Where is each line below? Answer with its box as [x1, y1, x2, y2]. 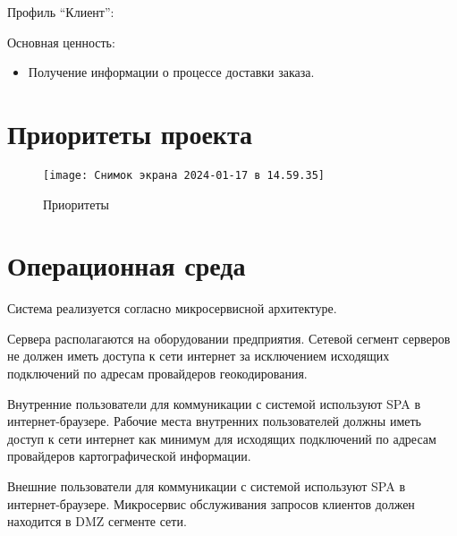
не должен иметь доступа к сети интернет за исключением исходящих [7, 346, 390, 365]
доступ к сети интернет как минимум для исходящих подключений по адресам [7, 429, 436, 447]
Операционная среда [7, 247, 246, 284]
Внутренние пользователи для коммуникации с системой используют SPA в [7, 394, 420, 413]
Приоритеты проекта [7, 115, 253, 151]
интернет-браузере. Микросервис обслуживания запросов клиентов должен [7, 494, 415, 513]
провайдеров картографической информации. [7, 447, 251, 465]
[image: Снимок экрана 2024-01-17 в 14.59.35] [43, 168, 325, 182]
